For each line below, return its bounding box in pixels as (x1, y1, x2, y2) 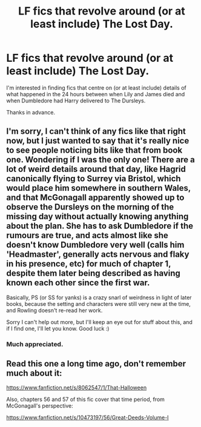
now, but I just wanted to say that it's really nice (6, 136, 189, 146)
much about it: (6, 368, 62, 379)
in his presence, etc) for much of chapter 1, (6, 259, 171, 269)
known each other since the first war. (6, 277, 150, 288)
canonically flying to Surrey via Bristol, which (6, 174, 181, 184)
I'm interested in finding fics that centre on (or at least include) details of (6, 84, 186, 91)
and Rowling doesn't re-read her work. (6, 306, 103, 314)
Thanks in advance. (6, 108, 56, 116)
